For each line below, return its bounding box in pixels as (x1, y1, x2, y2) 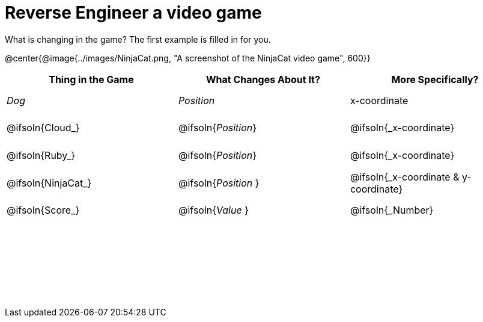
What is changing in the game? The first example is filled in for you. (5, 34, 271, 45)
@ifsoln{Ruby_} (7, 149, 76, 161)
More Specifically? (391, 73, 479, 85)
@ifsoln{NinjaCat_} (7, 176, 92, 189)
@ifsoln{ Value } (178, 204, 249, 217)
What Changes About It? (206, 73, 320, 85)
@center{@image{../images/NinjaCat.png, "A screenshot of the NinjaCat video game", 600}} (5, 52, 371, 63)
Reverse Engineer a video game (5, 2, 262, 23)
